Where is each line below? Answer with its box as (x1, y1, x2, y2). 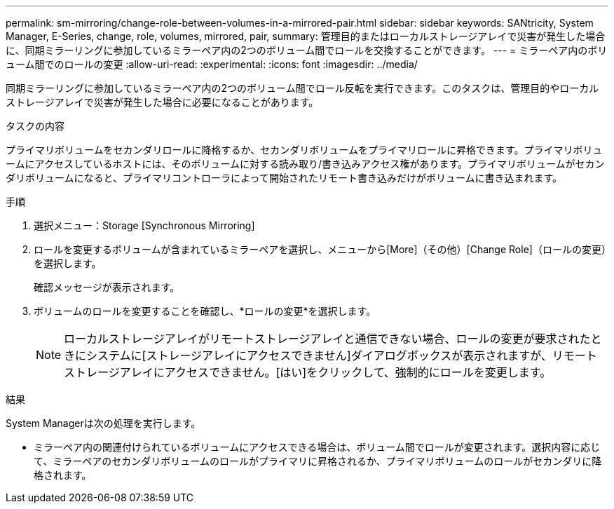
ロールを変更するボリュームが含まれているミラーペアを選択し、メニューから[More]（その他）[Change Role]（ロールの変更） (34, 243, 606, 255)
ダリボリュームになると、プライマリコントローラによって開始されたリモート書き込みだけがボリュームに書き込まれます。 (6, 172, 563, 184)
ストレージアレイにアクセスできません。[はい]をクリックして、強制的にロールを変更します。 (64, 365, 552, 379)
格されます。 (34, 469, 92, 481)
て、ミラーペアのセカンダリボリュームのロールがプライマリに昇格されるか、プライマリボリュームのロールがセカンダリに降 (34, 455, 602, 467)
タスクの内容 (6, 120, 64, 132)
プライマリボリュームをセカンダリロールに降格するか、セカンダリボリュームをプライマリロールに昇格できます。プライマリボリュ (6, 144, 603, 156)
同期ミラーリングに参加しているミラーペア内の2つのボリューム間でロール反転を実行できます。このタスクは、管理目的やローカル (6, 82, 599, 94)
